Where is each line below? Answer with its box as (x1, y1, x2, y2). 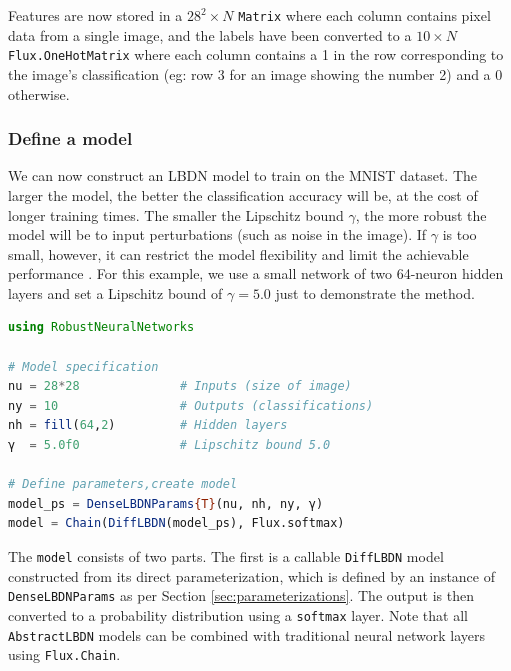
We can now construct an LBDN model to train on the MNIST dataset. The (8, 165, 478, 186)
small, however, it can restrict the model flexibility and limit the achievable (8, 243, 469, 264)
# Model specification (8, 359, 159, 374)
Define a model (8, 126, 133, 151)
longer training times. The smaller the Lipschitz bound (8, 204, 344, 225)
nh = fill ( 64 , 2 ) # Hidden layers (8, 418, 288, 433)
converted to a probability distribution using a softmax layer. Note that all (8, 604, 468, 625)
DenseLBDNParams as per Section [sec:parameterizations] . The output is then (8, 585, 474, 606)
